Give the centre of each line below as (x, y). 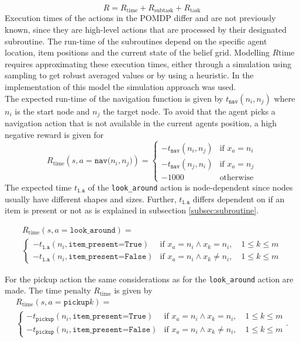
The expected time (38, 187)
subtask (164, 11)
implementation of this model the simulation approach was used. (120, 87)
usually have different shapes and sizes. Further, (91, 198)
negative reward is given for (54, 134)
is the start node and (52, 111)
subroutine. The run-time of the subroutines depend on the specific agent (136, 41)
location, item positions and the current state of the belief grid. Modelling (137, 52)
